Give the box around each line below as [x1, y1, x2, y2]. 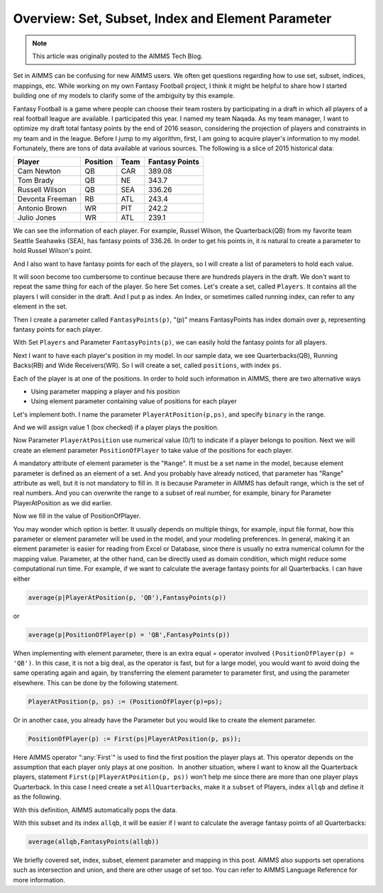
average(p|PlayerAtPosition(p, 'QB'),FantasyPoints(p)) [28, 593, 227, 602]
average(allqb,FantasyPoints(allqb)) [28, 837, 160, 846]
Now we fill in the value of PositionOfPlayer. [13, 512, 141, 520]
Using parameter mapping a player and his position [30, 387, 180, 395]
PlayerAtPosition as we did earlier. [13, 498, 113, 507]
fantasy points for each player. [13, 325, 102, 333]
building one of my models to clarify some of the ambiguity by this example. [13, 91, 235, 100]
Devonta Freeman [17, 194, 77, 204]
